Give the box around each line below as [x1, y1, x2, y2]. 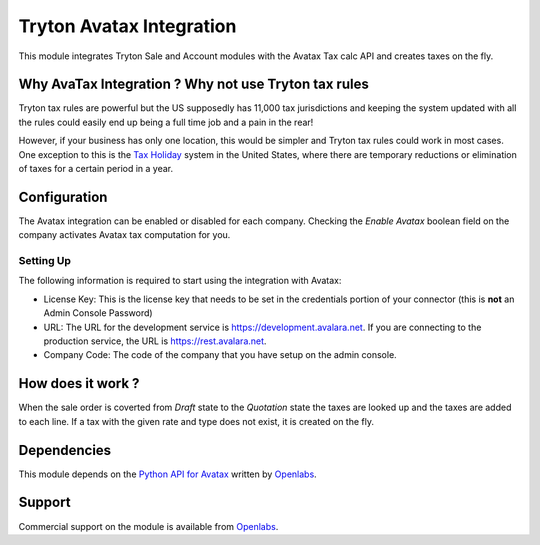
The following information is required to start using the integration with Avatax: [18, 275, 342, 287]
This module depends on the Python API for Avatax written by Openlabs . [18, 468, 317, 480]
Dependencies [18, 441, 112, 459]
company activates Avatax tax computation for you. [18, 229, 231, 241]
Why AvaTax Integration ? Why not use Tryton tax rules [18, 76, 369, 93]
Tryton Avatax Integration [18, 15, 237, 37]
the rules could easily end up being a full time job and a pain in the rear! [18, 116, 314, 128]
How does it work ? [18, 375, 140, 392]
